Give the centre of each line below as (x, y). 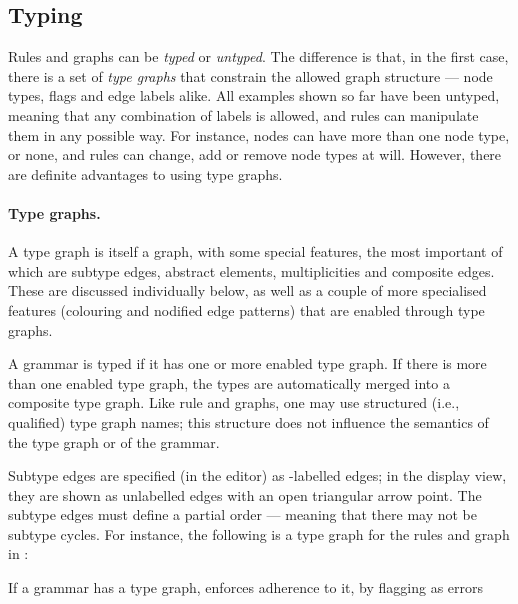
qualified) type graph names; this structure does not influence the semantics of (248, 421)
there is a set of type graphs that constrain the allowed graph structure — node (250, 75)
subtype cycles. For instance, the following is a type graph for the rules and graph (259, 533)
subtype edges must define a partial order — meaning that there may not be (242, 514)
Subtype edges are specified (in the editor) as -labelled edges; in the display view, (257, 475)
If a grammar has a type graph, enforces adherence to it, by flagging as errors (246, 587)
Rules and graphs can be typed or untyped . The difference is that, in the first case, (258, 56)
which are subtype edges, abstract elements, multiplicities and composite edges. (251, 270)
